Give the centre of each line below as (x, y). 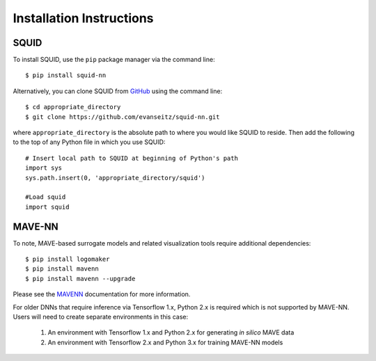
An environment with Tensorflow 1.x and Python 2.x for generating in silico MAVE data (171, 332)
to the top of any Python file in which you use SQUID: (89, 142)
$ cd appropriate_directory (73, 107)
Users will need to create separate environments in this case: (100, 317)
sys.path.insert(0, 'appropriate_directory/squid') (115, 178)
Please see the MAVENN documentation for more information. (102, 294)
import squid (47, 207)
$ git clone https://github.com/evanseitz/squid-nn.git (123, 117)
